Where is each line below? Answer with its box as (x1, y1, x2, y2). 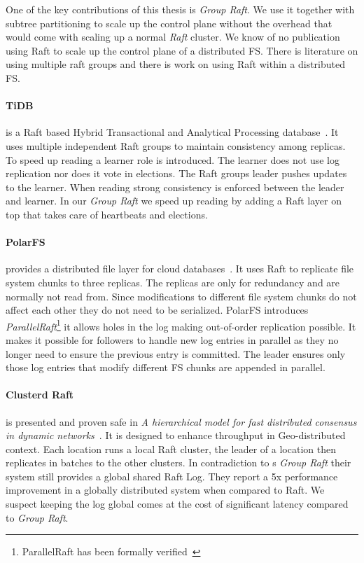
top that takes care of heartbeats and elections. (6, 207, 208, 221)
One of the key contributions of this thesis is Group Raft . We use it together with (6, 2, 355, 16)
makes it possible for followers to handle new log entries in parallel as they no (6, 332, 339, 347)
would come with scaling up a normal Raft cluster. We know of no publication (6, 29, 340, 44)
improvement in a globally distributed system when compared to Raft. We (6, 482, 325, 497)
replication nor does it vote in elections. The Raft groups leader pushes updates (6, 166, 347, 181)
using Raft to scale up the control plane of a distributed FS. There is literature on (6, 43, 358, 57)
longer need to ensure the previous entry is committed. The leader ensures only (6, 346, 346, 361)
